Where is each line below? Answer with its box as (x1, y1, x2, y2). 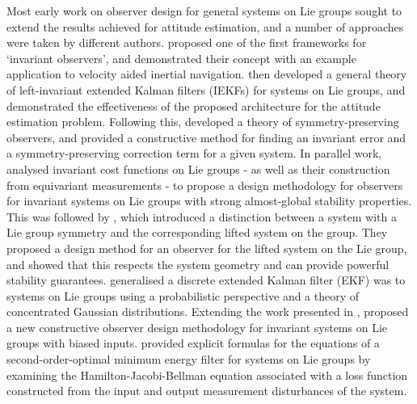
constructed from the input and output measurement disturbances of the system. (6, 382, 407, 399)
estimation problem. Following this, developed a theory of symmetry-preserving (6, 113, 399, 130)
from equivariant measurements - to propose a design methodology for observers (6, 176, 403, 193)
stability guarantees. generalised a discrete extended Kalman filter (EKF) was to (6, 271, 406, 288)
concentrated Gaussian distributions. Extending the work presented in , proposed (6, 303, 409, 320)
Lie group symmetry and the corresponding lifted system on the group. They (6, 224, 388, 241)
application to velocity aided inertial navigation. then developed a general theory (6, 65, 407, 82)
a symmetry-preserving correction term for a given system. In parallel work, (6, 145, 382, 162)
